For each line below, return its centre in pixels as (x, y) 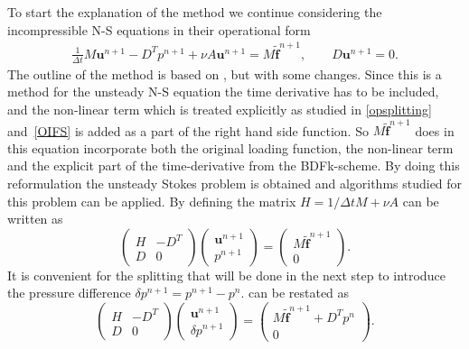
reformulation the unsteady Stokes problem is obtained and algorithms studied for (235, 184)
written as (35, 219)
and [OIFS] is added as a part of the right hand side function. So (188, 130)
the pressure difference (69, 293)
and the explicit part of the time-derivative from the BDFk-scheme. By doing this (234, 165)
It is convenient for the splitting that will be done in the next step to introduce (226, 275)
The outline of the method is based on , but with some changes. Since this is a (225, 73)
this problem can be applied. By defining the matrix (152, 201)
